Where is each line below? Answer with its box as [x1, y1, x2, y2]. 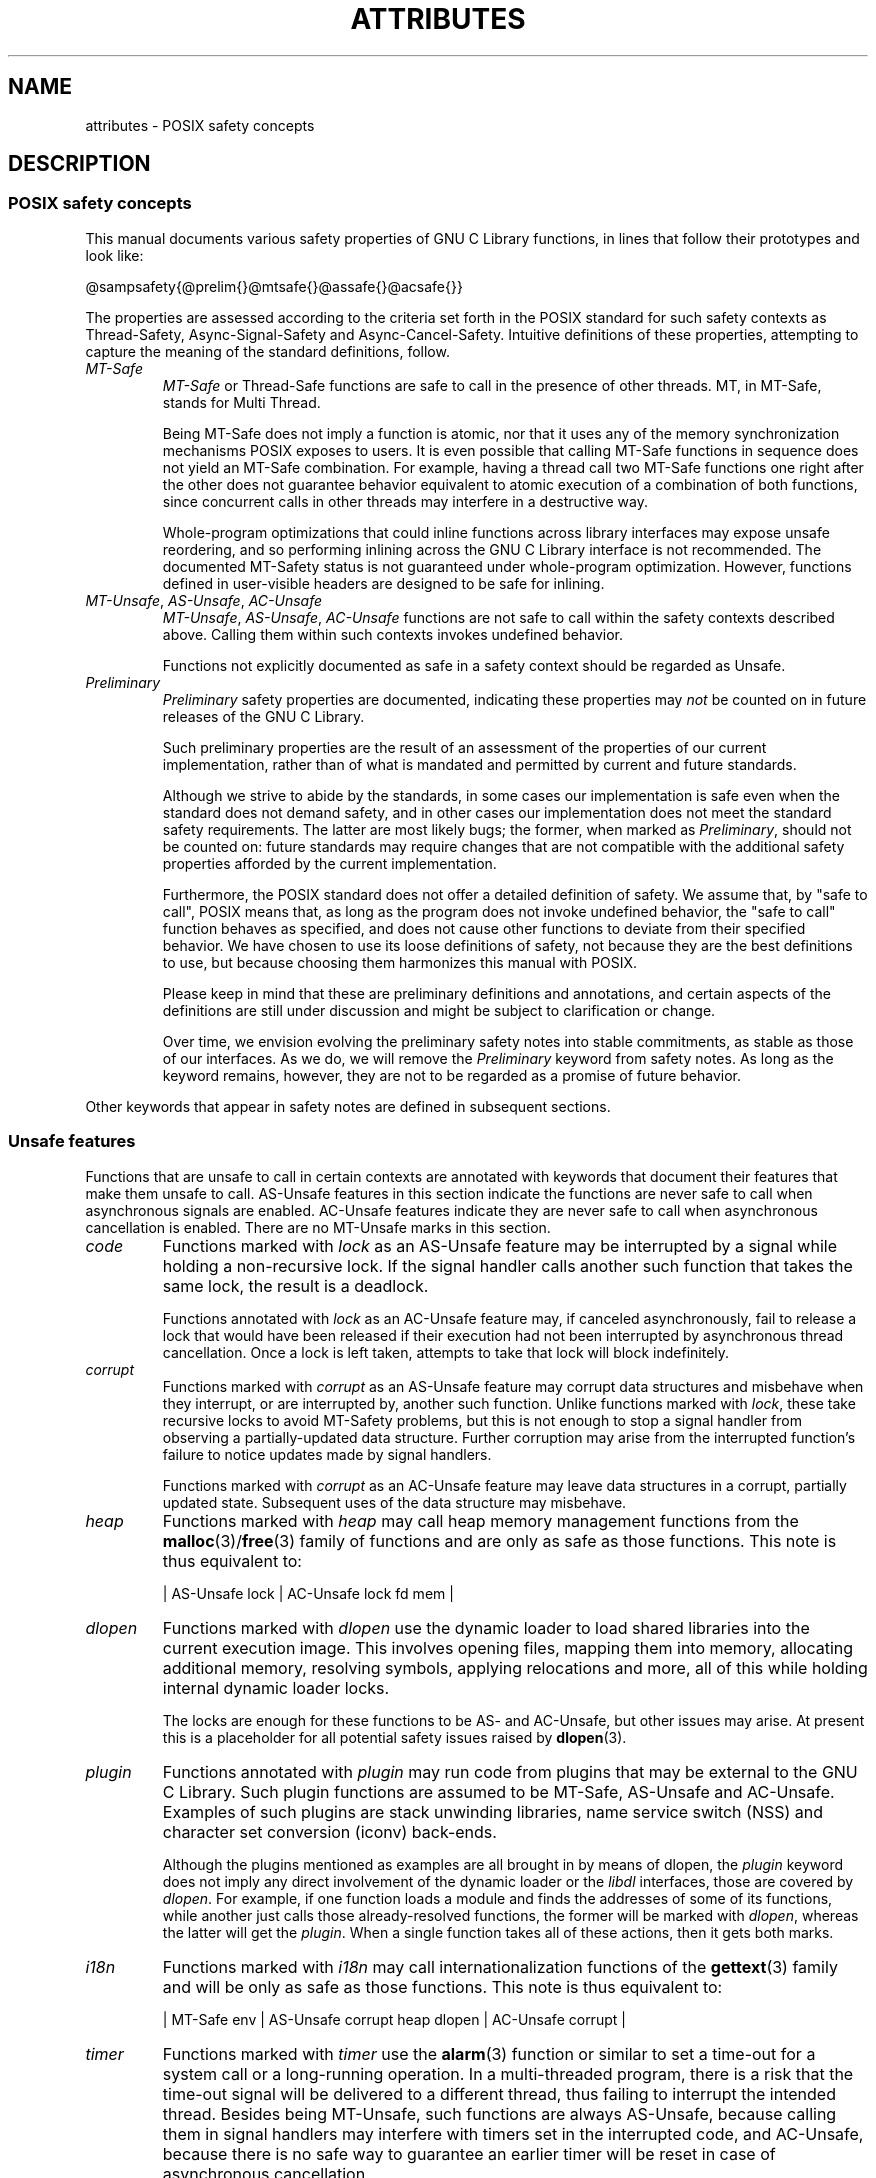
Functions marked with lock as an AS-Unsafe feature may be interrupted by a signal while [162, 1235, 837, 1256]
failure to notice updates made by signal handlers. [162, 1445, 492, 1463]
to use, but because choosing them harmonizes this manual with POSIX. [162, 953, 638, 971]
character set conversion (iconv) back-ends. [162, 1821, 497, 1842]
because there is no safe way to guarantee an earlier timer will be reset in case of [162, 2143, 776, 2164]
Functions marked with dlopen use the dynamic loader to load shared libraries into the [162, 1617, 810, 1638]
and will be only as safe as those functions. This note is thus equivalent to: [162, 1976, 723, 1997]
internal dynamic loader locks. [162, 1677, 390, 1698]
